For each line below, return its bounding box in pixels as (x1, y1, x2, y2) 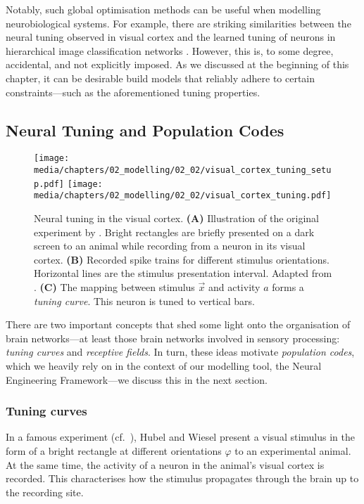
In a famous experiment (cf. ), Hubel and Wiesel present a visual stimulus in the (6, 429, 355, 444)
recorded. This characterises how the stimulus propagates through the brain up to (6, 471, 359, 486)
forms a (272, 279, 304, 294)
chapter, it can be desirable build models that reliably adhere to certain (6, 70, 315, 85)
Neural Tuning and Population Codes (6, 119, 284, 141)
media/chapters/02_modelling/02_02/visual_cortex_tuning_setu (34, 165, 332, 176)
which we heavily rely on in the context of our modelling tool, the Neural (6, 358, 322, 373)
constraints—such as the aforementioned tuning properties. (6, 84, 261, 99)
